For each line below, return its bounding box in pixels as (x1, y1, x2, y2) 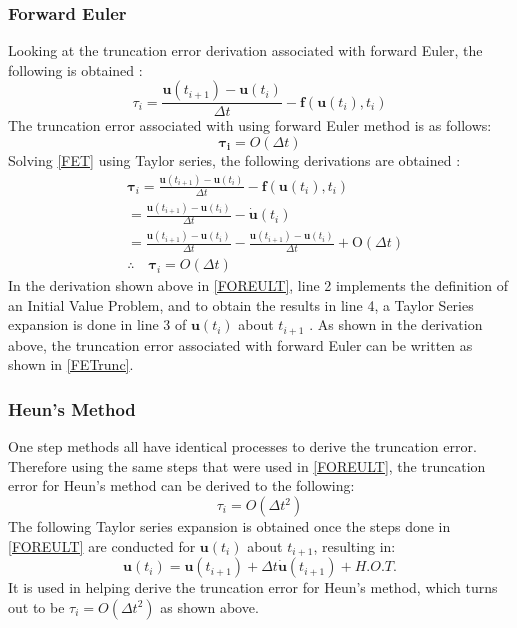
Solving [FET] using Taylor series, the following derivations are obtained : (8, 150, 461, 171)
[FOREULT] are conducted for (8, 535, 196, 556)
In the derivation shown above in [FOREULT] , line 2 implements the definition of (8, 275, 508, 296)
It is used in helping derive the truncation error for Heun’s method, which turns (8, 577, 498, 598)
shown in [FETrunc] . (8, 354, 134, 375)
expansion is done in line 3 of (8, 314, 187, 335)
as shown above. (160, 596, 259, 617)
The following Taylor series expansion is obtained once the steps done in (8, 516, 451, 536)
